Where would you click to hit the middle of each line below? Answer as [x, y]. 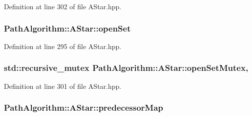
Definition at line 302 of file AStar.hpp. [63, 6]
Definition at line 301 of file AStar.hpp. [63, 86]
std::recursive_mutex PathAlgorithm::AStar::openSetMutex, [126, 68]
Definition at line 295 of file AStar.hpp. [63, 46]
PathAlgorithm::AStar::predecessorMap [84, 108]
